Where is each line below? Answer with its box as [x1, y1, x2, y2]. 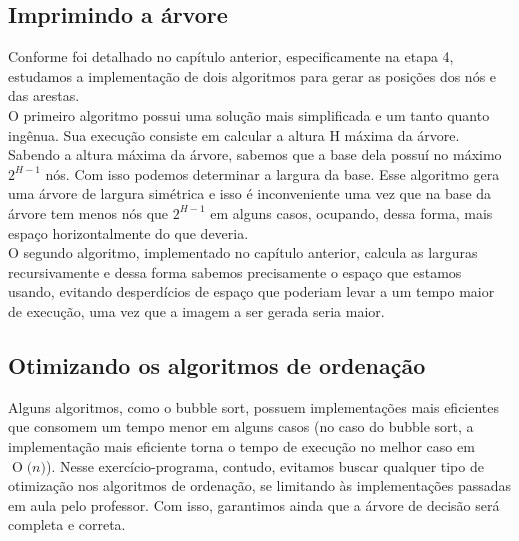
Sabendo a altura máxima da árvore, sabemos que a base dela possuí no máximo [8, 144, 502, 165]
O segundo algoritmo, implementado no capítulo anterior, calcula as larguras [8, 242, 478, 263]
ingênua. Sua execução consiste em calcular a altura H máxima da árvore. [8, 124, 460, 145]
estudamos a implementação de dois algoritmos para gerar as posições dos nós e [8, 65, 497, 86]
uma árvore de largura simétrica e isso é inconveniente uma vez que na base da [8, 183, 492, 204]
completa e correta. [8, 514, 126, 535]
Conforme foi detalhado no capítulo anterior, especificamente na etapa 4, [8, 46, 454, 67]
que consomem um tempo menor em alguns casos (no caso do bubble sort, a [8, 416, 474, 437]
